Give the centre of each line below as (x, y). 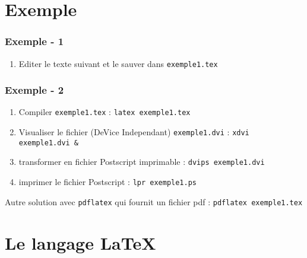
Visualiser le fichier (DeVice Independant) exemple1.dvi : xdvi (134, 132)
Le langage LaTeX (80, 242)
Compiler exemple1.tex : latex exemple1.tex (105, 112)
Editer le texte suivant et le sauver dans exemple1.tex (118, 63)
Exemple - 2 (34, 90)
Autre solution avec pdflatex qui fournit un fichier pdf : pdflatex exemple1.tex (154, 201)
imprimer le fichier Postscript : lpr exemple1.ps (108, 182)
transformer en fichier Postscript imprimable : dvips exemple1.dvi (142, 162)
